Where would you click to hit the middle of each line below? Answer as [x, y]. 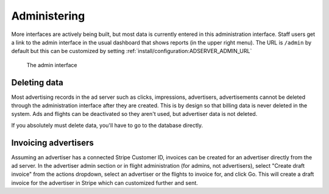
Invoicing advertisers [53, 142]
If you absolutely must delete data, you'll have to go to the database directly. [107, 125]
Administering [48, 16]
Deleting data [37, 82]
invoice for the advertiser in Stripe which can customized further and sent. [104, 182]
